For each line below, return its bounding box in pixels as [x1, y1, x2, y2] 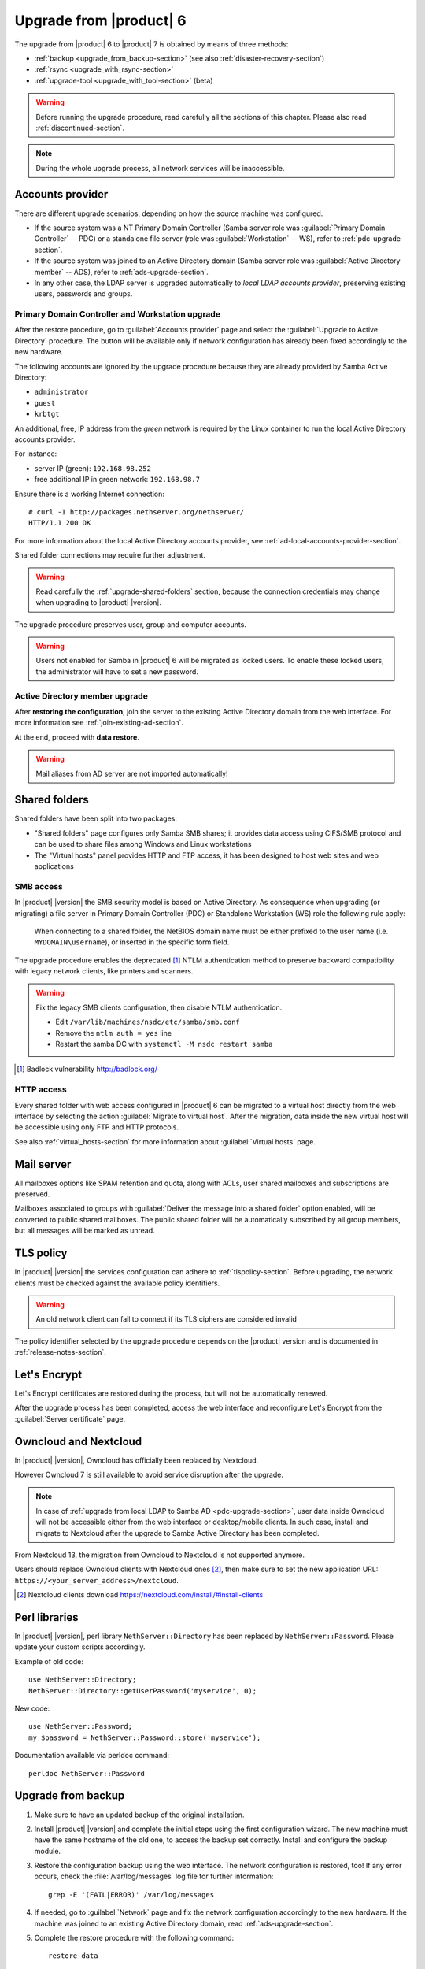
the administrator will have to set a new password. [35, 666, 198, 677]
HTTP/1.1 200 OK [28, 518, 91, 528]
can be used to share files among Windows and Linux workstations [34, 840, 252, 849]
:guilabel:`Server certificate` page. [14, 1414, 126, 1423]
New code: [14, 1704, 50, 1713]
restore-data [48, 1952, 98, 1960]
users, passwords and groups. [34, 289, 133, 299]
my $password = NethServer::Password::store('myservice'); [28, 1733, 261, 1742]
